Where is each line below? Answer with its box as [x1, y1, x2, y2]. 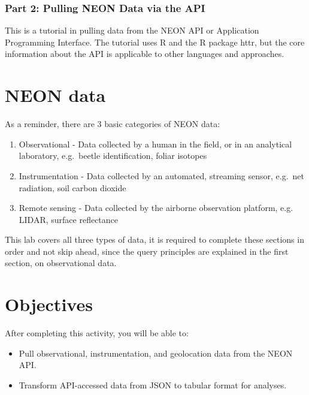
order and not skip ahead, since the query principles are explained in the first [5, 245, 289, 257]
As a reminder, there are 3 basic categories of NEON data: [5, 117, 220, 130]
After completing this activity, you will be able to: [5, 327, 189, 339]
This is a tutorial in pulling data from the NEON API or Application [5, 24, 259, 37]
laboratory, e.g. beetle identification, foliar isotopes [19, 149, 207, 162]
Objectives [5, 292, 93, 316]
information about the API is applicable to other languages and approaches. [5, 47, 284, 60]
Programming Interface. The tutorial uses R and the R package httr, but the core [5, 35, 305, 48]
